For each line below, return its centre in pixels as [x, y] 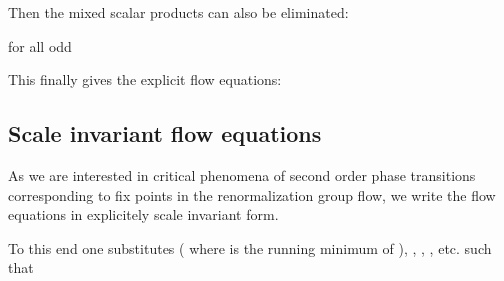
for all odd [40, 45]
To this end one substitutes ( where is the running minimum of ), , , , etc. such [250, 247]
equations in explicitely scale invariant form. [143, 214]
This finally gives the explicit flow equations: [145, 79]
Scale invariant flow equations [165, 133]
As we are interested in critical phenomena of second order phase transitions [242, 174]
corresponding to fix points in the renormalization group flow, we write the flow [252, 194]
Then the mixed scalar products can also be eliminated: [178, 12]
